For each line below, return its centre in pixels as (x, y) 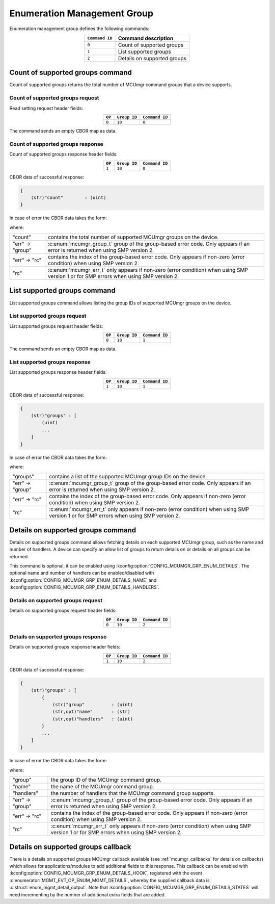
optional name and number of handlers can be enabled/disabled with (82, 573)
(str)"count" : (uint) (68, 197)
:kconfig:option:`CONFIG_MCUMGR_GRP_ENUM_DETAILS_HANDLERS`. (85, 587)
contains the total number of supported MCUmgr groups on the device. (133, 237)
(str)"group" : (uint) (93, 705)
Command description (146, 38)
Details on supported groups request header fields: (63, 611)
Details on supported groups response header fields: (65, 647)
